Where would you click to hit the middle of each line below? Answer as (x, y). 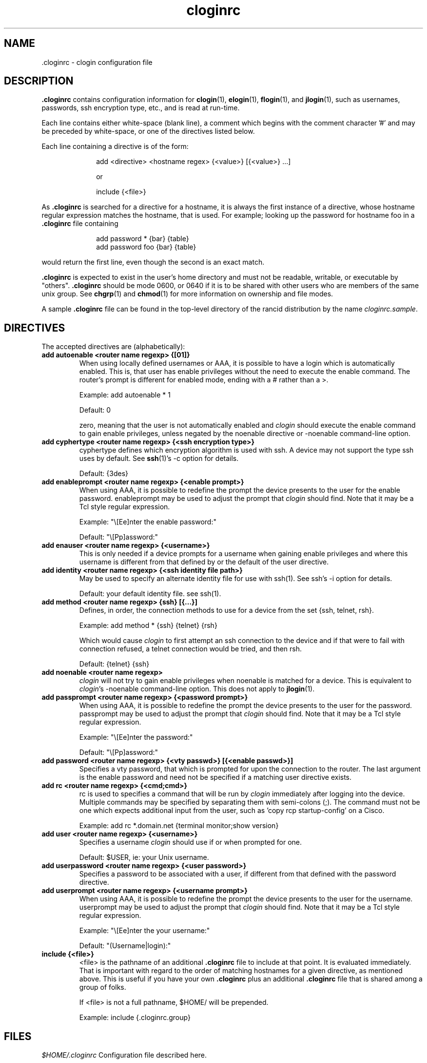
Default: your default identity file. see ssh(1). (150, 594)
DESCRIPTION (39, 81)
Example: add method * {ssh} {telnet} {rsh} (148, 625)
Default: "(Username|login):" (125, 946)
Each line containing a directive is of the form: (115, 146)
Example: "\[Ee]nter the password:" (136, 737)
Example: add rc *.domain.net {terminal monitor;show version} (179, 826)
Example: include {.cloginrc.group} (135, 1018)
